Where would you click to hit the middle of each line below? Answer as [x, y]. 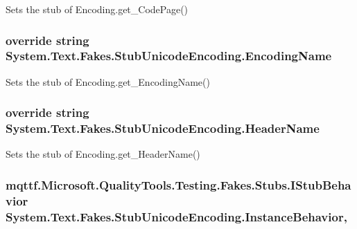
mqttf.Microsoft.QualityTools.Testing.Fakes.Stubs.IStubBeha [178, 184]
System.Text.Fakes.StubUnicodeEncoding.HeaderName [163, 128]
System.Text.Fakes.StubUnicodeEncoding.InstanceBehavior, [176, 216]
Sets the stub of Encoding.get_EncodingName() [108, 81]
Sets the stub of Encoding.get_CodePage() [97, 9]
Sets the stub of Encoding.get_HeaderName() [103, 154]
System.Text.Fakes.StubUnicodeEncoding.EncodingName [169, 56]
